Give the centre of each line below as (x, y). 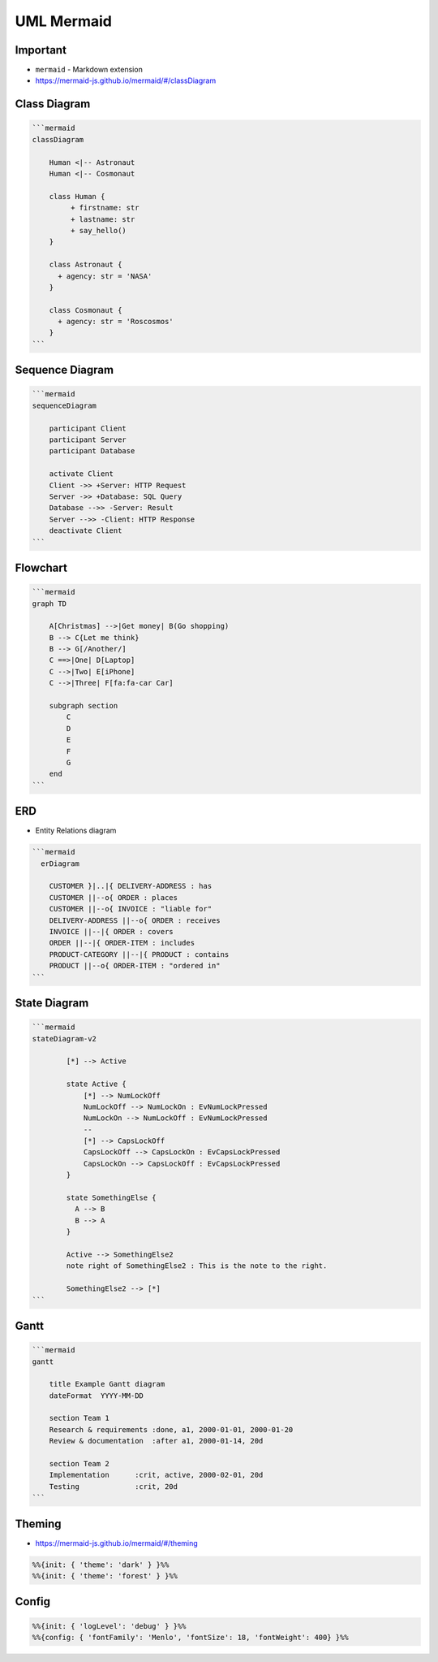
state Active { (97, 1084)
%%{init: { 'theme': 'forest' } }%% (105, 1576)
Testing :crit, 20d (114, 1486)
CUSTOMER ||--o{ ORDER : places (114, 897)
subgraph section (84, 706)
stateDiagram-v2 (64, 1039)
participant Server (88, 440)
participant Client (88, 428)
